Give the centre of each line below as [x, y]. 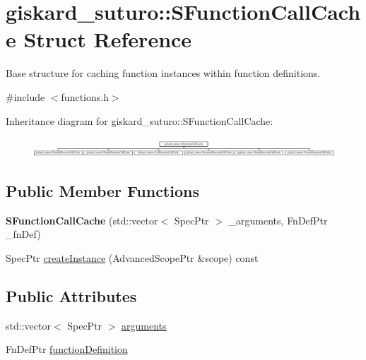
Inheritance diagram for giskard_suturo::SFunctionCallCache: [140, 120]
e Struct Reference [99, 39]
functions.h [85, 96]
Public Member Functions [102, 191]
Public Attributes [71, 295]
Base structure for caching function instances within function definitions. [163, 73]
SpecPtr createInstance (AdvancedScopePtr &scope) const [132, 258]
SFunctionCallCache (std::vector [82, 220]
